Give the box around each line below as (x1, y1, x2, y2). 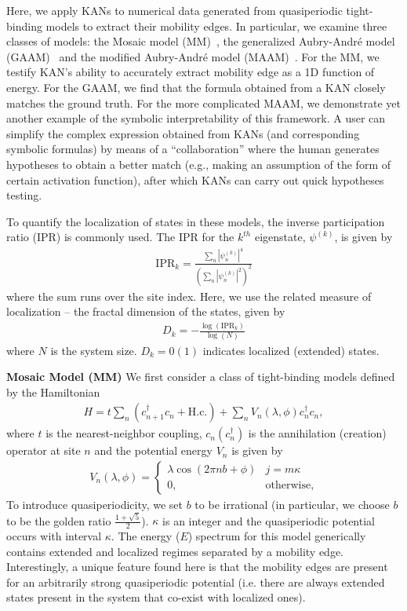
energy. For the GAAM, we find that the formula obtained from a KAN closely (6, 79, 386, 95)
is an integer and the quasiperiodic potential (162, 512, 375, 529)
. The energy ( (111, 528, 180, 544)
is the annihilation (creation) (248, 425, 387, 441)
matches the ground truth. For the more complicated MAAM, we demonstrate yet (6, 94, 401, 111)
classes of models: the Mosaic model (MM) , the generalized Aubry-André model (6, 33, 395, 49)
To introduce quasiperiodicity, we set (6, 496, 184, 512)
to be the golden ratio (6, 512, 111, 529)
